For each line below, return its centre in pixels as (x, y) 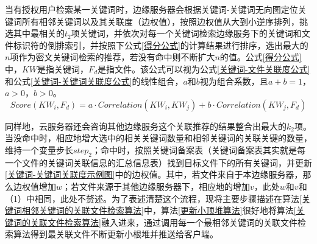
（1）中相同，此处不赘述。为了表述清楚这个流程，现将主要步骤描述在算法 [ (153, 198)
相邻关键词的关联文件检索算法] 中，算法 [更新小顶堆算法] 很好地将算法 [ (159, 210)
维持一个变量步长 (39, 149)
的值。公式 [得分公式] (261, 57)
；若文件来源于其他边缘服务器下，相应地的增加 (156, 186)
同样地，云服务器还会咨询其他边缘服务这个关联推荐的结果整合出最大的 (146, 126)
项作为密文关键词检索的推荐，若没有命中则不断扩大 (112, 57)
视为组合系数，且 (234, 81)
